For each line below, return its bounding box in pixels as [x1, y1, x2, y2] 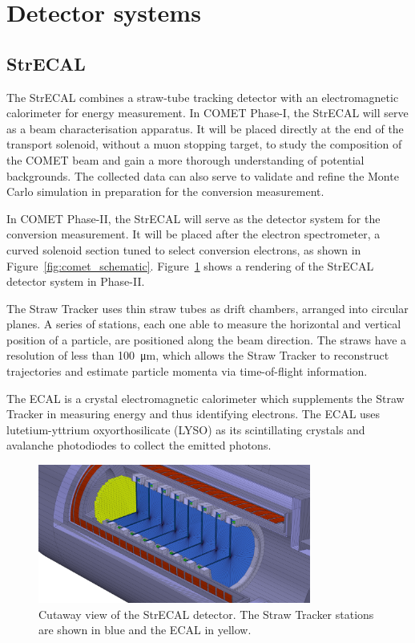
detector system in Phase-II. [6, 273, 145, 290]
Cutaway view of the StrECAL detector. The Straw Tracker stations [38, 605, 374, 622]
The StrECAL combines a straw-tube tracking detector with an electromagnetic [6, 88, 399, 105]
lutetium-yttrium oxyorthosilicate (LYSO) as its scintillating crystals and [6, 421, 365, 437]
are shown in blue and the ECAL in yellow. [38, 621, 252, 638]
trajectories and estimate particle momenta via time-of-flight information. [6, 363, 368, 380]
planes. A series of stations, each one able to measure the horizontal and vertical [6, 315, 401, 332]
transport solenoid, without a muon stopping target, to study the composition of [6, 136, 402, 153]
